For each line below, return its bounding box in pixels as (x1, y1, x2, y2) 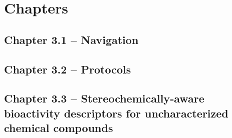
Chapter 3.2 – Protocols (4, 61, 131, 76)
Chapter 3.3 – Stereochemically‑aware (4, 90, 204, 106)
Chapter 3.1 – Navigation (4, 31, 139, 47)
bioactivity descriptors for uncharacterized (4, 105, 228, 120)
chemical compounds (4, 120, 113, 135)
